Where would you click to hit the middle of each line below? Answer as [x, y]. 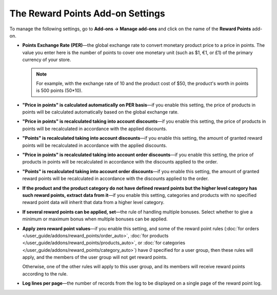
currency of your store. [47, 60]
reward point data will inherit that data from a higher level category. [93, 202]
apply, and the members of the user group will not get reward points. [95, 257]
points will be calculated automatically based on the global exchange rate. [101, 112]
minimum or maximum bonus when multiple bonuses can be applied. [95, 219]
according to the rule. [45, 274]
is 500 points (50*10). [59, 90]
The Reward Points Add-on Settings [87, 13]
